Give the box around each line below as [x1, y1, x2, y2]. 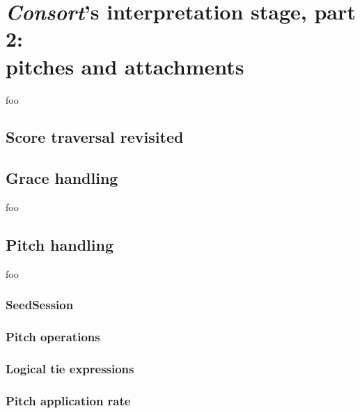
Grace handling [6, 167, 118, 189]
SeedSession [6, 296, 74, 313]
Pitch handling [6, 234, 114, 256]
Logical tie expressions [6, 360, 134, 377]
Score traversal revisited [6, 126, 184, 148]
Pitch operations [6, 328, 100, 345]
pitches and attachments [6, 52, 244, 80]
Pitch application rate [6, 391, 131, 409]
